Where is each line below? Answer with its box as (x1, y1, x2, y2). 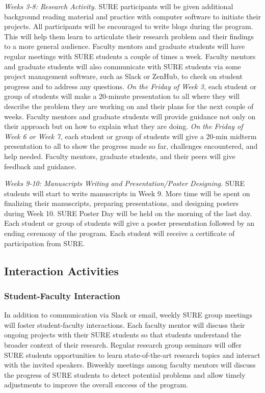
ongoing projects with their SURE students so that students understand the (4, 329, 242, 340)
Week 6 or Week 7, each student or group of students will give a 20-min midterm (4, 130, 257, 141)
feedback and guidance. (4, 161, 76, 171)
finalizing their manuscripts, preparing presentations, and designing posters (4, 198, 239, 208)
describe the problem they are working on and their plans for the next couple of (4, 100, 254, 111)
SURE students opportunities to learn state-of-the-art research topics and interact (4, 349, 260, 360)
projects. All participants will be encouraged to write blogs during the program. (4, 21, 253, 32)
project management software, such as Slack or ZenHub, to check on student (4, 71, 243, 82)
